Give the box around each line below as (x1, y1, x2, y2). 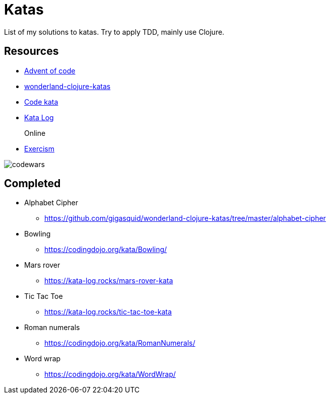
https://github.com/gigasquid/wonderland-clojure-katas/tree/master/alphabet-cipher (44, 214, 326, 223)
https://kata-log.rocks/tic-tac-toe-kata (44, 307, 172, 316)
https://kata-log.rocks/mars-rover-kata (44, 276, 173, 285)
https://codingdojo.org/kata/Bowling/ (44, 245, 167, 254)
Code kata (24, 97, 58, 106)
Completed (4, 177, 61, 190)
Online (24, 128, 46, 137)
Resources (4, 45, 59, 58)
